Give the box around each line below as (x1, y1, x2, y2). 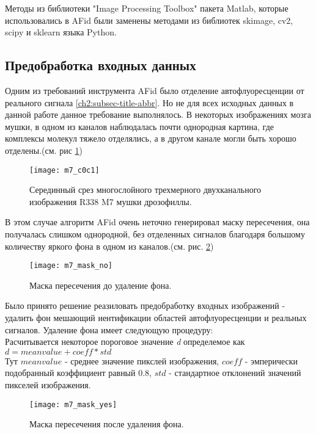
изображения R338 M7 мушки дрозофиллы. (29, 195, 192, 208)
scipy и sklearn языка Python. (5, 26, 117, 38)
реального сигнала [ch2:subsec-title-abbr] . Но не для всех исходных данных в (5, 96, 294, 109)
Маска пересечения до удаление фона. (29, 278, 172, 291)
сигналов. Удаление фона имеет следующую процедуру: (5, 323, 213, 336)
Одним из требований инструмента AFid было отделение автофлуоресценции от (5, 84, 304, 96)
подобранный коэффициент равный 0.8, (5, 366, 152, 379)
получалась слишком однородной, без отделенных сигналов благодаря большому (5, 227, 305, 240)
